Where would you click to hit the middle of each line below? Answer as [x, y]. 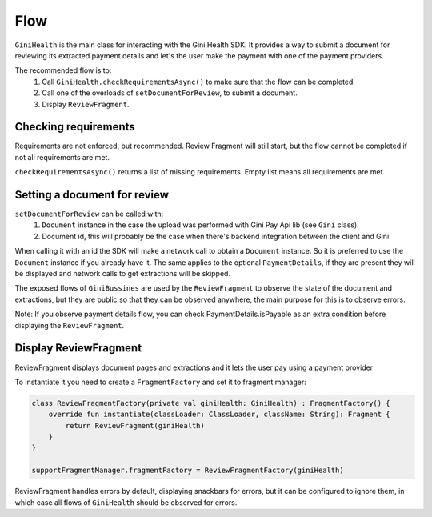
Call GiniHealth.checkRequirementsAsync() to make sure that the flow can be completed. [199, 82]
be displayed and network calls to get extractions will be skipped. [123, 274]
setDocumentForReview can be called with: [89, 214]
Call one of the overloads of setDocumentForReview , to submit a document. [170, 93]
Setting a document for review [92, 195]
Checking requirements [75, 127]
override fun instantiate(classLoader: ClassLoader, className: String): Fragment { [220, 415]
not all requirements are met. [62, 157]
